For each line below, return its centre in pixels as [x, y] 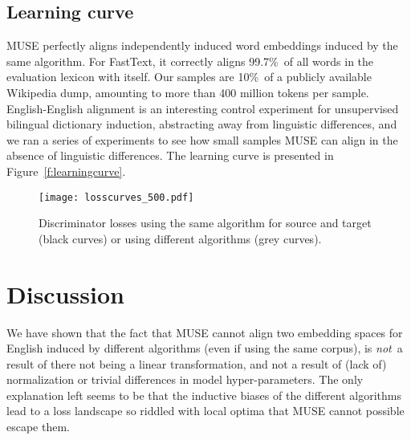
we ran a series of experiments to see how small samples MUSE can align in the [202, 139]
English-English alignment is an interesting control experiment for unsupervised [203, 108]
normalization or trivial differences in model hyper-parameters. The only [185, 379]
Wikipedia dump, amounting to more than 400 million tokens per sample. [188, 92]
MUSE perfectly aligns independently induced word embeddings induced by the [202, 45]
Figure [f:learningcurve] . [66, 171]
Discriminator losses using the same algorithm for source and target [205, 223]
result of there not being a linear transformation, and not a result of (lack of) [197, 363]
